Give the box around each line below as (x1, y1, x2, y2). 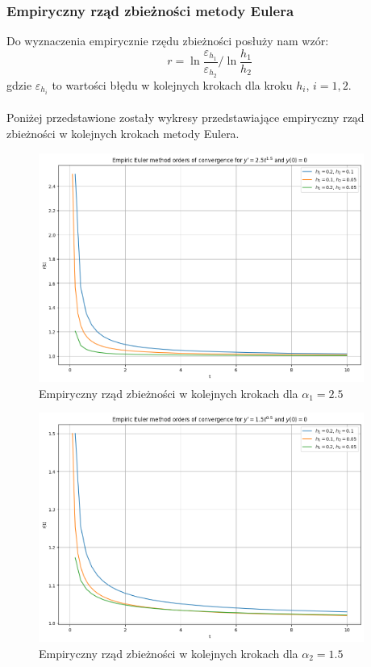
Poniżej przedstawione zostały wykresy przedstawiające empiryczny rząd (6, 109, 365, 126)
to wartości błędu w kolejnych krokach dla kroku (52, 76, 293, 93)
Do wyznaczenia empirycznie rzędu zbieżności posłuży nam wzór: (6, 32, 329, 49)
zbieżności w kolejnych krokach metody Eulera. (6, 125, 240, 142)
